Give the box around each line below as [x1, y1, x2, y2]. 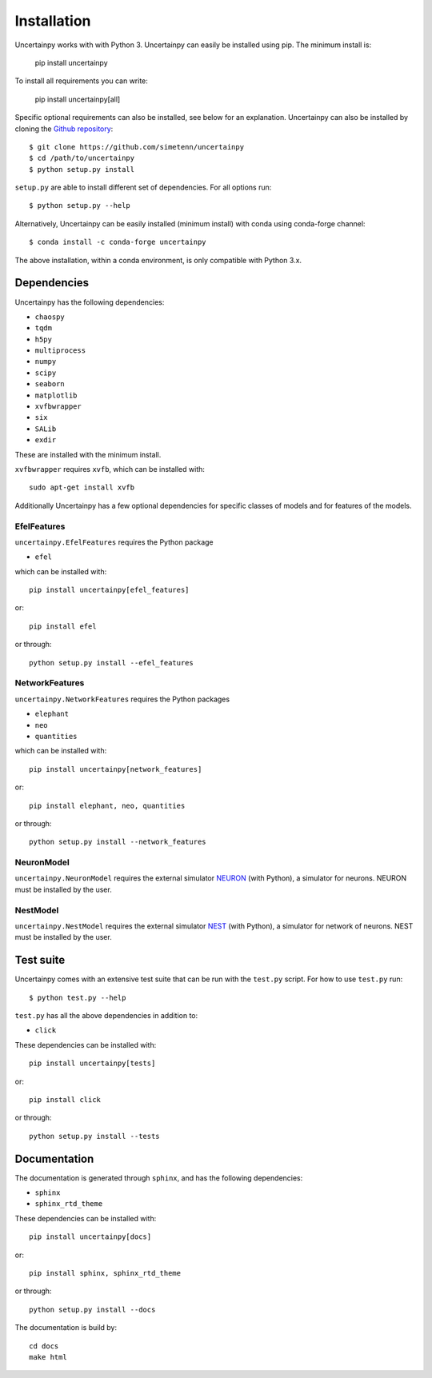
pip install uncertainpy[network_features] [29, 765, 202, 773]
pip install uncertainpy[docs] [29, 1232, 152, 1241]
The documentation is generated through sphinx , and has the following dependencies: [14, 1172, 303, 1183]
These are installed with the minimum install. [14, 449, 162, 459]
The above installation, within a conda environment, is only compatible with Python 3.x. [14, 255, 302, 265]
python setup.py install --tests [29, 1132, 160, 1140]
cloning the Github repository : [14, 124, 114, 134]
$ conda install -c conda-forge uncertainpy [29, 238, 207, 247]
